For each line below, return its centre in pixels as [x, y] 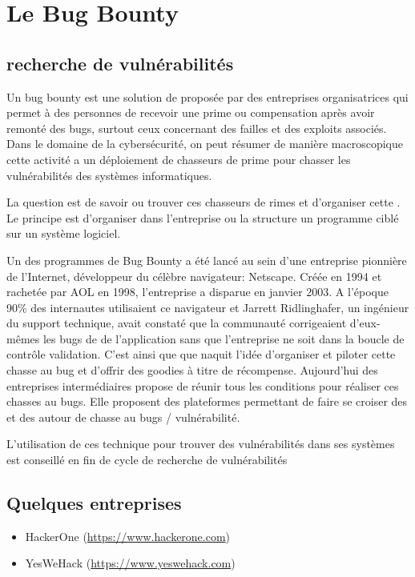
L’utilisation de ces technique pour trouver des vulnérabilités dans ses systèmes [201, 444]
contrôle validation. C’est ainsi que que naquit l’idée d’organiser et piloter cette [201, 354]
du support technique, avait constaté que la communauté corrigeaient [177, 323]
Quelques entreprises [94, 503]
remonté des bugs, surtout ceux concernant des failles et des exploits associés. [197, 128]
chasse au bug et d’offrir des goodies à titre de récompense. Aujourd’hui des [192, 370]
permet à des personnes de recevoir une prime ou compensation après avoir [191, 112]
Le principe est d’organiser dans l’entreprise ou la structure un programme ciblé [203, 217]
